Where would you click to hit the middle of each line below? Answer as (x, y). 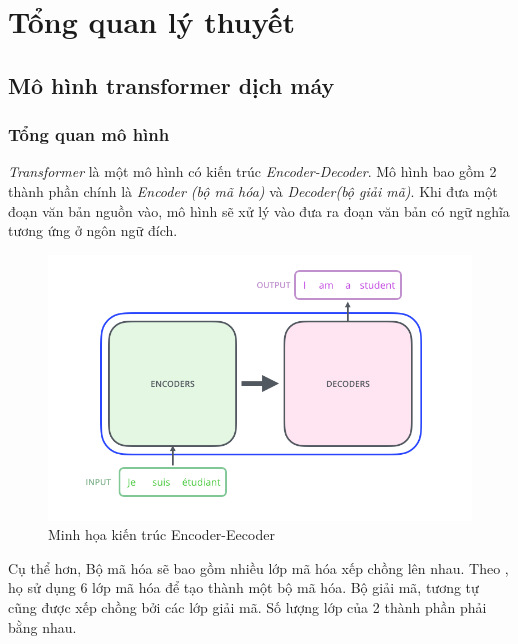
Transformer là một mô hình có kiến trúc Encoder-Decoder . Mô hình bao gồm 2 (252, 171)
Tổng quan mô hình (89, 134)
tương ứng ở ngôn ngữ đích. (93, 230)
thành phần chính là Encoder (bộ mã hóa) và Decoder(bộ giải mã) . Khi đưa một (253, 190)
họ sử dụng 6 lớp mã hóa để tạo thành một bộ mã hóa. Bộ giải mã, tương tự (243, 587)
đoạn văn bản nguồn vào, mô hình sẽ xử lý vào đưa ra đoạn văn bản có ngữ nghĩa (259, 210)
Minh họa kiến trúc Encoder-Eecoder (161, 534)
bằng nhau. (42, 626)
